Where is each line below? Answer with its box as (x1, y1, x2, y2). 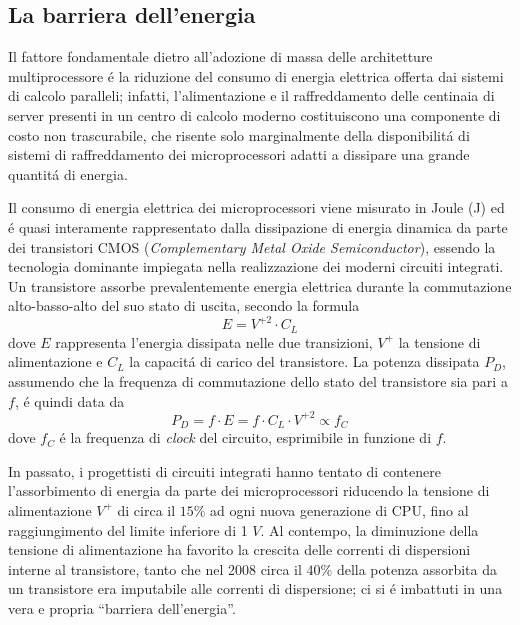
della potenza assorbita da (336, 558, 497, 579)
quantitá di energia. (8, 163, 128, 184)
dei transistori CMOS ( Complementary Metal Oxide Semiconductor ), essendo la (8, 236, 496, 257)
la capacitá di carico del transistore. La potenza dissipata (129, 351, 480, 372)
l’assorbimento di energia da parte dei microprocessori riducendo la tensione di (8, 480, 490, 501)
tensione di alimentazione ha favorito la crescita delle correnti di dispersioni (8, 539, 471, 560)
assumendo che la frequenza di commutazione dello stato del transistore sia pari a (8, 371, 508, 392)
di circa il (117, 499, 176, 520)
